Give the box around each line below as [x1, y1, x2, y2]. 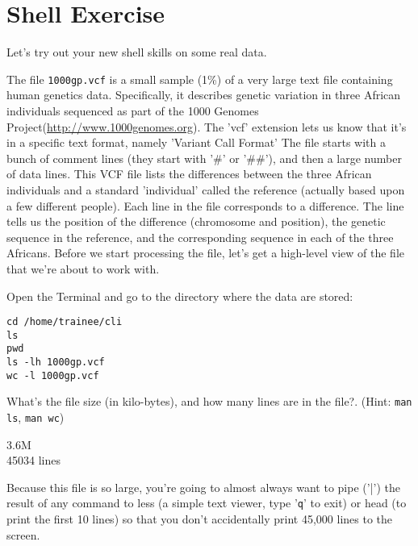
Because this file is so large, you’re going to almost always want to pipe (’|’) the [6, 478, 400, 495]
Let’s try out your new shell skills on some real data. [6, 44, 267, 60]
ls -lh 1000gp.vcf [6, 356, 105, 369]
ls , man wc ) [6, 409, 65, 426]
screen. [6, 526, 40, 543]
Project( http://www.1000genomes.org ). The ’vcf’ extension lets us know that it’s [6, 118, 407, 135]
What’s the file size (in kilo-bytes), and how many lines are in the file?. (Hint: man [6, 393, 412, 410]
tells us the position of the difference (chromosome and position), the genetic [6, 213, 386, 230]
